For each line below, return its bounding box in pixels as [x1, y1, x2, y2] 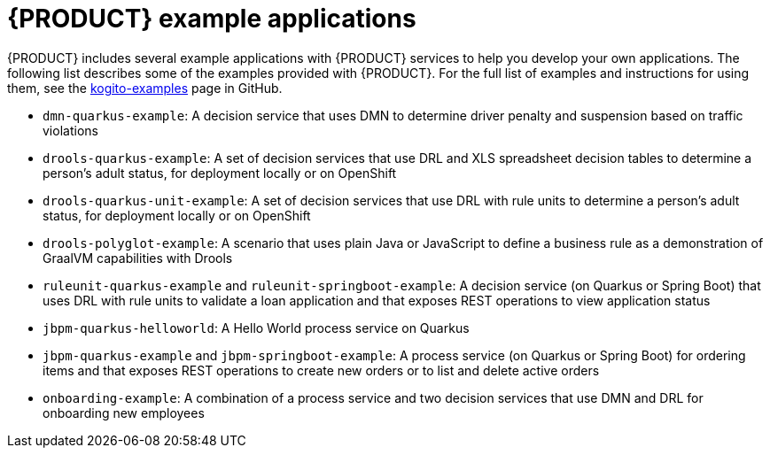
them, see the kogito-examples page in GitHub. [7, 80, 283, 96]
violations [43, 122, 98, 138]
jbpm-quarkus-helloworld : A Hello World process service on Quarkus [43, 320, 470, 335]
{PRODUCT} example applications [7, 4, 416, 34]
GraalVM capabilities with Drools [43, 250, 233, 266]
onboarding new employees [43, 405, 205, 420]
